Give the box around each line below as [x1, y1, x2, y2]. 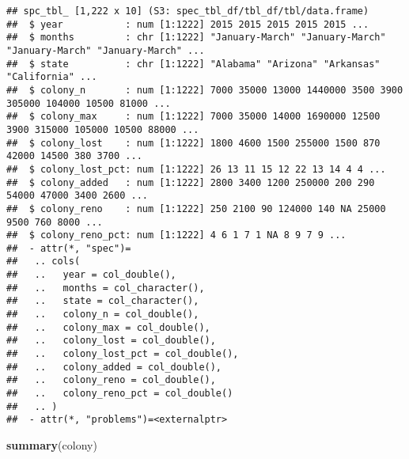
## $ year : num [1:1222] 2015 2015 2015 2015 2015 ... [6, 18, 369, 30]
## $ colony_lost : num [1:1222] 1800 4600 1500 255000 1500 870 [6, 137, 381, 149]
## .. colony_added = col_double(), [6, 361, 222, 373]
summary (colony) [6, 437, 97, 453]
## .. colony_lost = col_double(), [6, 335, 216, 347]
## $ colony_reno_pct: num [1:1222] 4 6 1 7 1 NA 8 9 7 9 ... [6, 229, 347, 241]
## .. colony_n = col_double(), [6, 309, 199, 321]
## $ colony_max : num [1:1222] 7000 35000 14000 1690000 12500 [6, 111, 381, 123]
